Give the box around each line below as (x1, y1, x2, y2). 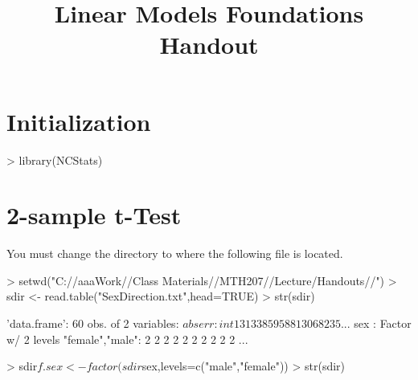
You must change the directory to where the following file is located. (6, 245, 343, 262)
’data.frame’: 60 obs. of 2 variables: (6, 315, 179, 331)
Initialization (6, 104, 151, 137)
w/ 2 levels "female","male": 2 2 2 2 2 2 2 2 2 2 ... (6, 330, 248, 347)
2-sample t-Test (6, 198, 182, 231)
